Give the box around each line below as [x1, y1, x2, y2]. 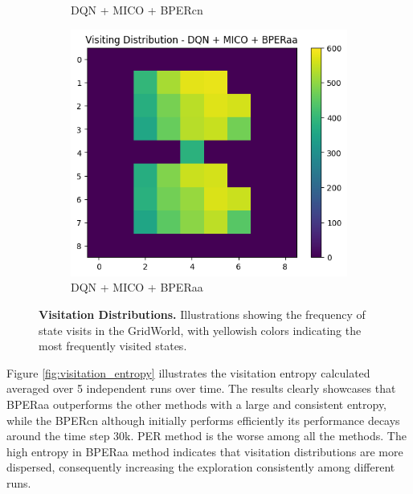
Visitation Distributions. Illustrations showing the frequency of [39, 306, 366, 323]
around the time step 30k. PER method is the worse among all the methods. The [6, 427, 407, 444]
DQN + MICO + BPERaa [71, 279, 203, 296]
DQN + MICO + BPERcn [71, 2, 203, 18]
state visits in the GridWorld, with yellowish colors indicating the [39, 321, 362, 338]
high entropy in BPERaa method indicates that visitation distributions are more [6, 443, 403, 459]
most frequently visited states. [39, 337, 187, 354]
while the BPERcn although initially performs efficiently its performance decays [6, 411, 400, 428]
